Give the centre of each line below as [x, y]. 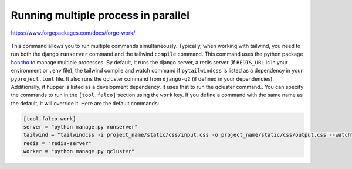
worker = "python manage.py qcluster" [79, 151]
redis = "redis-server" [57, 143]
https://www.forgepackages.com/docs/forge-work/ [73, 33]
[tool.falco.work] [50, 119]
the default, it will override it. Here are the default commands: [85, 103]
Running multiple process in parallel [100, 15]
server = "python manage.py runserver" [80, 127]
